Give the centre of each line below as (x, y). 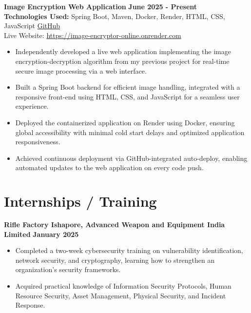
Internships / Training (80, 201)
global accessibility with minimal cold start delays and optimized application (130, 132)
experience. (32, 106)
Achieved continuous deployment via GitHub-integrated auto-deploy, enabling (131, 158)
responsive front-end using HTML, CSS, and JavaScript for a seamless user (127, 96)
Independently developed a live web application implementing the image (123, 51)
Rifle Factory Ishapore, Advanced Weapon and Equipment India (115, 225)
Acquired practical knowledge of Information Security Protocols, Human (123, 286)
